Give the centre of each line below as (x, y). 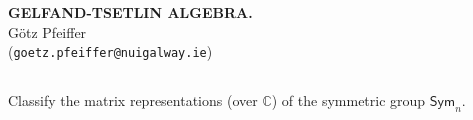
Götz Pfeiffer (47, 31)
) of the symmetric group (348, 100)
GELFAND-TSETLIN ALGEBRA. (130, 12)
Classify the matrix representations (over (133, 100)
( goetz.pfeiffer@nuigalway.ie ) (110, 51)
